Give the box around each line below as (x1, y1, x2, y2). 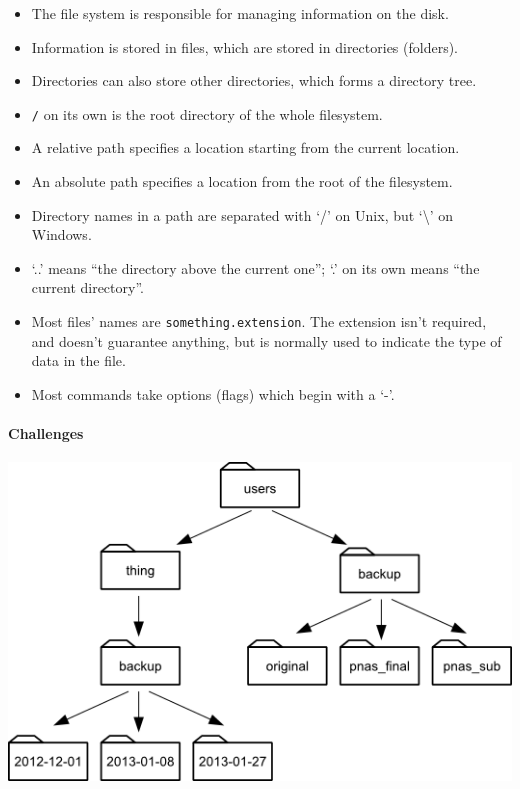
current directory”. (31, 277, 144, 298)
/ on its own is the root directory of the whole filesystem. (31, 103, 383, 124)
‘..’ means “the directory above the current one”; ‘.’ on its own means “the (31, 257, 480, 278)
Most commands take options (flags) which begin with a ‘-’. (31, 383, 395, 404)
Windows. (31, 224, 92, 245)
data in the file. (31, 350, 126, 371)
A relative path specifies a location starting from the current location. (31, 137, 460, 158)
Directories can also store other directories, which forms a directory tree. (31, 70, 477, 91)
